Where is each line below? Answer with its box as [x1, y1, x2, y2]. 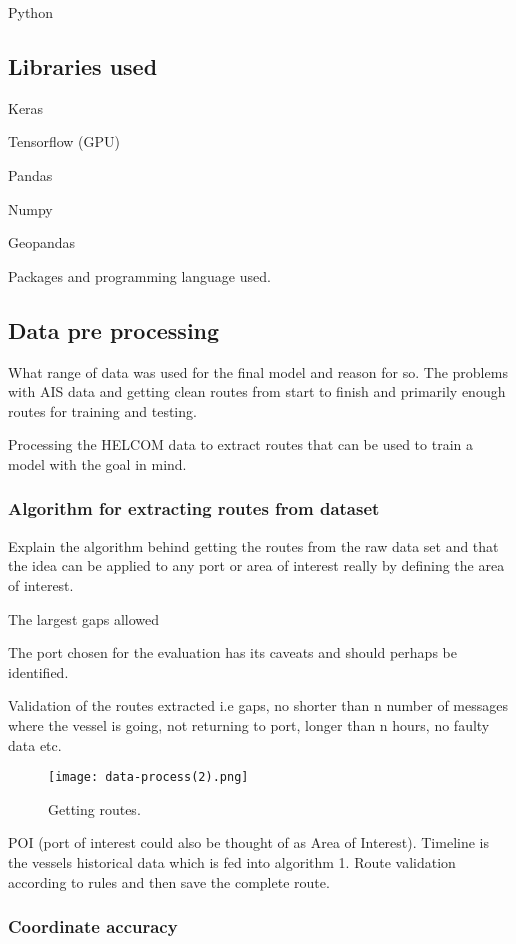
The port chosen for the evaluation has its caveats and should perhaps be [8, 642, 457, 663]
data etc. [8, 734, 62, 755]
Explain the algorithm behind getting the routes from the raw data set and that [8, 535, 499, 556]
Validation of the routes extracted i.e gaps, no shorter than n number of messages [8, 695, 508, 716]
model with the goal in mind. [8, 453, 187, 474]
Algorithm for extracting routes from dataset [8, 496, 380, 521]
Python [8, 2, 53, 22]
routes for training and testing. [8, 400, 197, 421]
